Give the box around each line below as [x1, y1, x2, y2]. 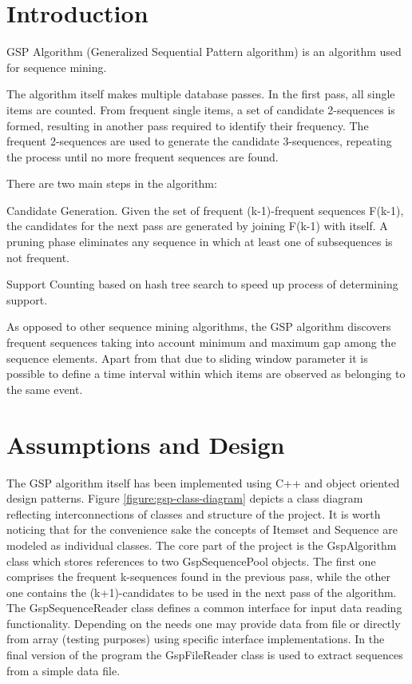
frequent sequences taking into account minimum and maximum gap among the [6, 334, 396, 351]
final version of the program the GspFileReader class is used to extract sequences [6, 646, 403, 663]
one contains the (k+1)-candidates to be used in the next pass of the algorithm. [6, 583, 397, 600]
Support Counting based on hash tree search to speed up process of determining [6, 276, 398, 292]
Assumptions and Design [6, 427, 285, 460]
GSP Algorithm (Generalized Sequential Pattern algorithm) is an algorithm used [6, 43, 402, 60]
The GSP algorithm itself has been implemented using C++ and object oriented [6, 474, 400, 491]
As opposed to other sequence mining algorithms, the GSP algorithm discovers [6, 318, 391, 335]
